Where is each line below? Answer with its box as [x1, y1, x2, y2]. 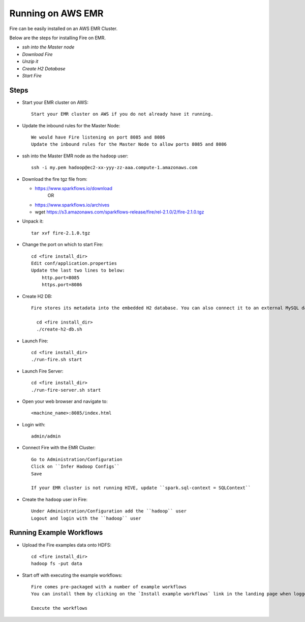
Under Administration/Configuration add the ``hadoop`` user [31, 508, 187, 514]
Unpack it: [22, 218, 44, 224]
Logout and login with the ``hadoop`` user [31, 515, 141, 521]
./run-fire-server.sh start [31, 387, 101, 393]
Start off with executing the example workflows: [22, 572, 123, 578]
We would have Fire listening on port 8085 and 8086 [31, 134, 165, 140]
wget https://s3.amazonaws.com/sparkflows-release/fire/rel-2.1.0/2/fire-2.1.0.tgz [35, 209, 204, 215]
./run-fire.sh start [31, 357, 82, 363]
